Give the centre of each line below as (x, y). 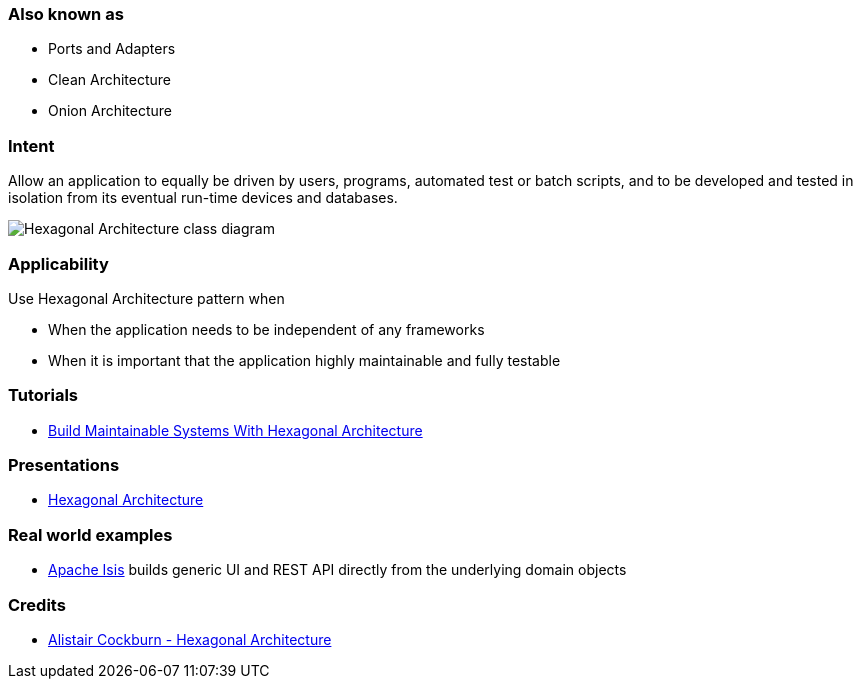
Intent (31, 145)
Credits (37, 604)
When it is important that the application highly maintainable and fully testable (304, 360)
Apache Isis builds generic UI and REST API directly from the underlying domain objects (337, 570)
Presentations (64, 465)
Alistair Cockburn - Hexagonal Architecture (190, 639)
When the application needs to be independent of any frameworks (266, 329)
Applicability (58, 263)
